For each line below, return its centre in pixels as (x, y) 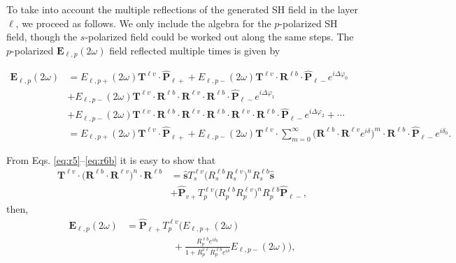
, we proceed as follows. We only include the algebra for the (143, 23)
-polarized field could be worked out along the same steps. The (219, 37)
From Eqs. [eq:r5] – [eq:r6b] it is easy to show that (111, 159)
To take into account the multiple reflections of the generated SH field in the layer (183, 9)
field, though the (42, 37)
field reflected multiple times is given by (195, 50)
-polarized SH (308, 23)
